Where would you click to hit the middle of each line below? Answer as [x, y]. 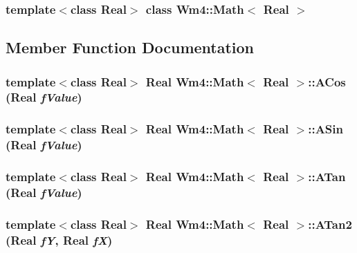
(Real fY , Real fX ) [59, 240]
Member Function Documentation [130, 47]
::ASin [326, 129]
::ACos [327, 81]
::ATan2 [330, 224]
